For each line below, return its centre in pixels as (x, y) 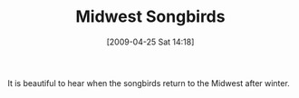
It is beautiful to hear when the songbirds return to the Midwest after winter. (149, 83)
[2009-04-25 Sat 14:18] (150, 42)
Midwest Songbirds (150, 17)
